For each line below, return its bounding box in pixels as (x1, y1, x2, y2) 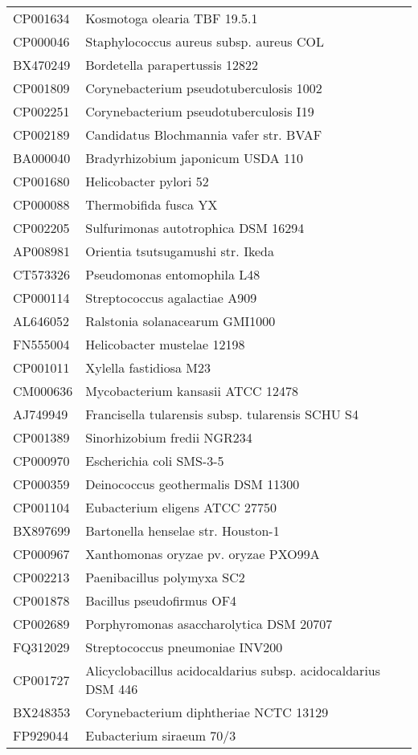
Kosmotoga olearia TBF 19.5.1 (85, 9, 258, 27)
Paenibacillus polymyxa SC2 (85, 568, 245, 586)
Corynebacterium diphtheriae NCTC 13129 (85, 703, 329, 721)
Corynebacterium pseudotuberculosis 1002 (85, 79, 322, 97)
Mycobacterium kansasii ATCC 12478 (85, 382, 298, 400)
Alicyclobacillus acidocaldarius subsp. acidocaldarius (85, 661, 381, 679)
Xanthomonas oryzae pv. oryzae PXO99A (85, 545, 320, 563)
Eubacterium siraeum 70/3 (85, 726, 236, 745)
